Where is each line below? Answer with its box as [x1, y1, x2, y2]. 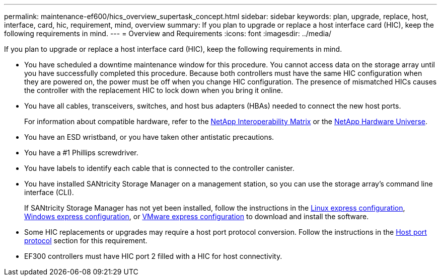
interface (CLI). [24, 188, 74, 197]
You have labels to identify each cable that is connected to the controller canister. [24, 164, 295, 172]
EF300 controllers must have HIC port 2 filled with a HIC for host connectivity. [24, 252, 282, 260]
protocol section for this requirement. [24, 236, 148, 245]
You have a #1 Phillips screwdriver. [24, 148, 138, 157]
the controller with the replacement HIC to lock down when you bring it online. [24, 86, 283, 95]
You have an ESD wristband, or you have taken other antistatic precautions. [24, 133, 274, 141]
